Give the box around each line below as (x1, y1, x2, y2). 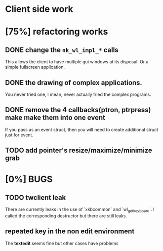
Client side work (5, 3, 73, 15)
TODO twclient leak (5, 193, 66, 202)
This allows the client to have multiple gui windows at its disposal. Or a (5, 59, 149, 65)
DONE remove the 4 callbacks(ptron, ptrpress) (5, 106, 151, 114)
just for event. (5, 132, 34, 138)
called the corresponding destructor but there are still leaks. (5, 213, 127, 218)
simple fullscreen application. (5, 64, 65, 70)
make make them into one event (5, 114, 105, 122)
